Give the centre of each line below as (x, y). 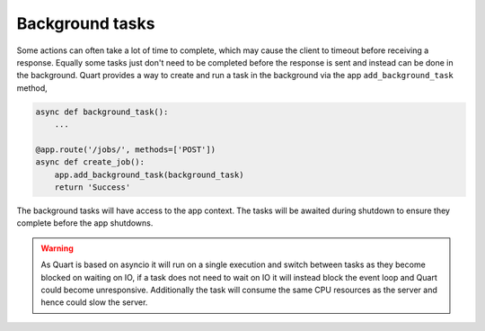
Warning (57, 248)
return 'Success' (93, 188)
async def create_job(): (90, 162)
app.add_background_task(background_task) (149, 174)
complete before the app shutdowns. (85, 223)
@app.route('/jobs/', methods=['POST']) (125, 149)
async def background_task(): (102, 112)
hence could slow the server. (94, 302)
